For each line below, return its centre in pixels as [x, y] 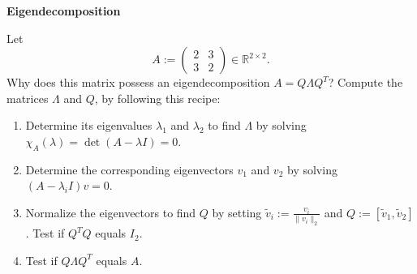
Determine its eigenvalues [89, 125]
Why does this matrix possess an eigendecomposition [138, 82]
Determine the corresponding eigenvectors [129, 169]
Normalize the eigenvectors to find [111, 212]
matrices [28, 98]
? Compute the [365, 82]
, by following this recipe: [157, 98]
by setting [237, 212]
